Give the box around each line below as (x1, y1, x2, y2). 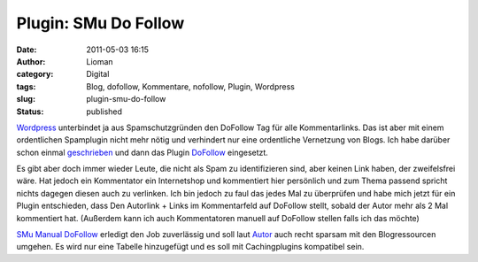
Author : (16, 56, 46, 66)
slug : (16, 94, 35, 104)
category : (16, 69, 54, 80)
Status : (16, 106, 44, 117)
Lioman (86, 56, 114, 66)
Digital (86, 69, 110, 80)
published (86, 106, 123, 117)
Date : (16, 44, 37, 55)
